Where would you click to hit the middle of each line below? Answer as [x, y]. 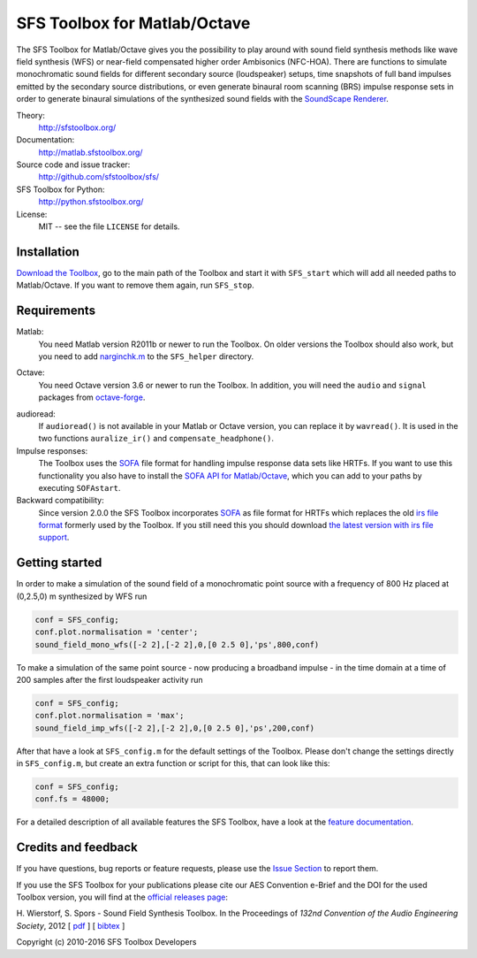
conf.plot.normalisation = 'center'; [117, 632]
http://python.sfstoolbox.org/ [91, 202]
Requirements [56, 311]
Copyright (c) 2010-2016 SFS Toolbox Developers [106, 942]
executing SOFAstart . [79, 487]
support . [54, 537]
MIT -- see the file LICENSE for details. [109, 226]
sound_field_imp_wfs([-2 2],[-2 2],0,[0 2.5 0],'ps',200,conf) [175, 728]
